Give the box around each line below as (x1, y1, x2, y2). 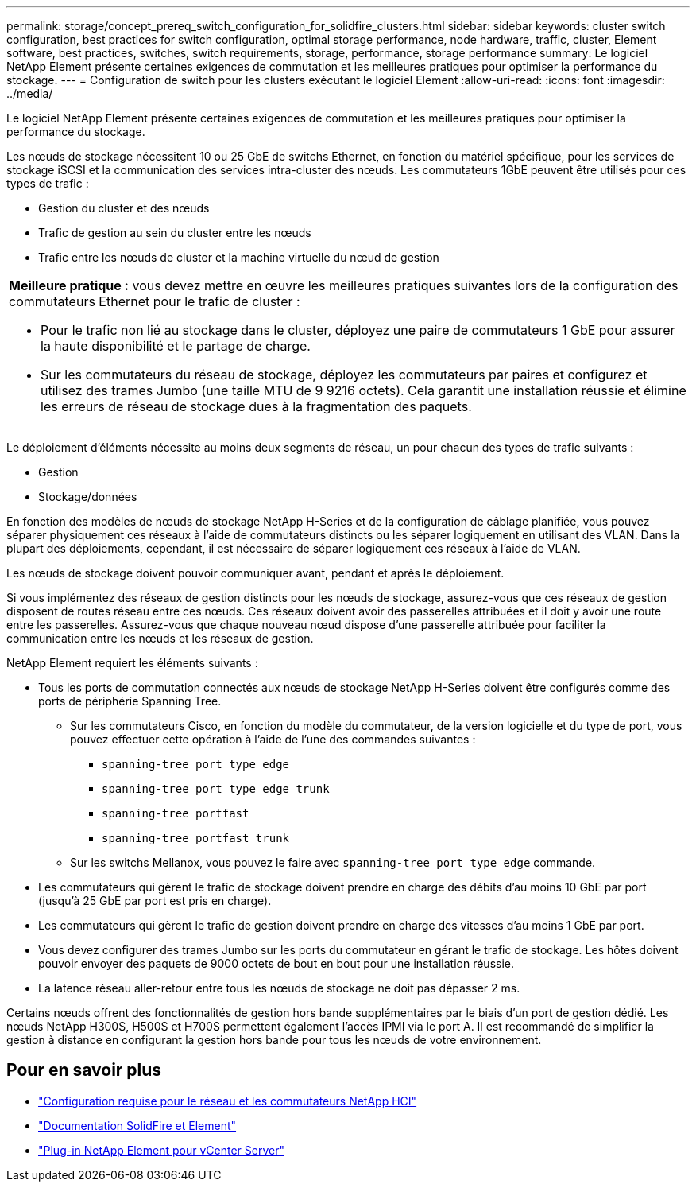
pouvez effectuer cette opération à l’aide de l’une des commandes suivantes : (70, 732, 476, 746)
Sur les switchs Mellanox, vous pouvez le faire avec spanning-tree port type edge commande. (70, 856, 596, 869)
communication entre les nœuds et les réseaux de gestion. (6, 631, 314, 645)
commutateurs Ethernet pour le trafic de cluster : (9, 293, 300, 309)
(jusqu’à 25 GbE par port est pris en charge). (38, 894, 272, 907)
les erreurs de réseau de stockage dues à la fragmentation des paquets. (41, 398, 472, 414)
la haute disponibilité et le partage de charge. (41, 338, 311, 354)
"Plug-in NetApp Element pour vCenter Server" (38, 1143, 284, 1157)
